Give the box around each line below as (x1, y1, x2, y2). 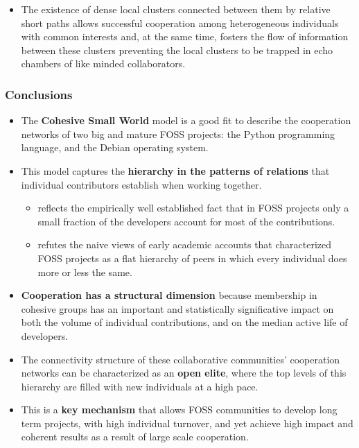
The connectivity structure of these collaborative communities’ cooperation (21, 352, 340, 366)
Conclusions (5, 85, 73, 103)
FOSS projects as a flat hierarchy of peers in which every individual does (37, 250, 347, 265)
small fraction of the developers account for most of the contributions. (37, 214, 335, 228)
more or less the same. (37, 264, 132, 279)
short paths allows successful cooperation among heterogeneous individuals (21, 15, 339, 30)
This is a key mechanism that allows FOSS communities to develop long (21, 402, 338, 417)
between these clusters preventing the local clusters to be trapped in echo (21, 42, 333, 57)
